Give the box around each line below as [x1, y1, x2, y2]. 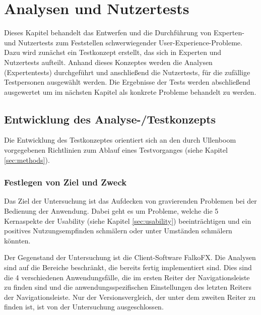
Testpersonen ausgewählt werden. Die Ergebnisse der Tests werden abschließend [4, 77, 250, 87]
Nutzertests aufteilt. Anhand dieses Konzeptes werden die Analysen [4, 56, 213, 67]
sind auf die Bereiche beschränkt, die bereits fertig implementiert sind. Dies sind [4, 262, 252, 273]
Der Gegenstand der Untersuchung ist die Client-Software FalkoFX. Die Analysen [4, 252, 256, 263]
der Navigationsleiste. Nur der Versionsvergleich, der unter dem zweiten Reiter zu [4, 291, 255, 302]
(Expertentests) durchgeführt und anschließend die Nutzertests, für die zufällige [4, 67, 250, 77]
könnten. [4, 235, 31, 245]
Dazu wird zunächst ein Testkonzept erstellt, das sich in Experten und [4, 47, 222, 57]
